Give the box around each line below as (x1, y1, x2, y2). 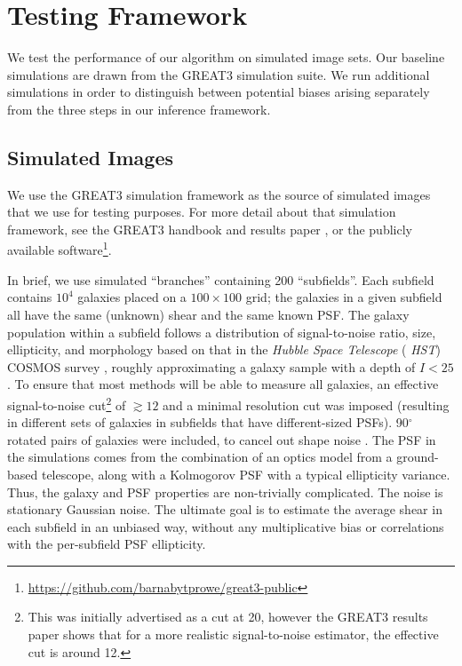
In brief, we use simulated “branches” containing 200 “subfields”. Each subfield (7, 270, 434, 289)
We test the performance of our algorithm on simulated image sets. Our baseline (7, 48, 445, 67)
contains (7, 288, 52, 306)
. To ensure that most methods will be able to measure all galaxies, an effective (7, 375, 439, 393)
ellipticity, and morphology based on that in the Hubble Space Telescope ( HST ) (7, 340, 441, 359)
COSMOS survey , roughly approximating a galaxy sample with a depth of (7, 357, 416, 376)
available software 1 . (7, 238, 112, 259)
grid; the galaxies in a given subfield (245, 288, 442, 306)
